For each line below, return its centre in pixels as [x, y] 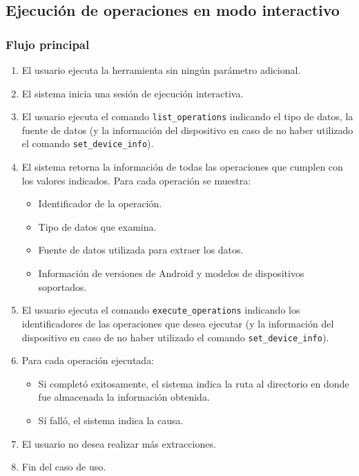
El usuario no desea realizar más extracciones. [119, 443]
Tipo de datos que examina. [97, 226]
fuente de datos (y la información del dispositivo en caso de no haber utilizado [187, 130]
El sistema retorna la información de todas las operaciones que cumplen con [182, 167]
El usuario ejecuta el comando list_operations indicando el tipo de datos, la [187, 116]
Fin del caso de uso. [64, 467]
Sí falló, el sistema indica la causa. [111, 420]
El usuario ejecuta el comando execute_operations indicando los [161, 310]
